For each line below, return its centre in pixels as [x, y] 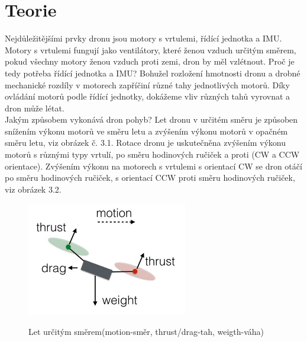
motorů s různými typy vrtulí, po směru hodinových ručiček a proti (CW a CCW [152, 154]
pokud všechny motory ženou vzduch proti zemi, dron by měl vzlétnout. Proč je [150, 61]
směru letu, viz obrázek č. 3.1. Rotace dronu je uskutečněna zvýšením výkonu [145, 143]
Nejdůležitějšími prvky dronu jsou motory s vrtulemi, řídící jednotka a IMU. [143, 38]
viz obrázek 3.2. [33, 189]
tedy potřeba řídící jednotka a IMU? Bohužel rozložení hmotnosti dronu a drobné [153, 73]
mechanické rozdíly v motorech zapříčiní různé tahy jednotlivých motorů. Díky [147, 84]
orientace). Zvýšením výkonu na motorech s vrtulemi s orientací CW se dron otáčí [153, 166]
